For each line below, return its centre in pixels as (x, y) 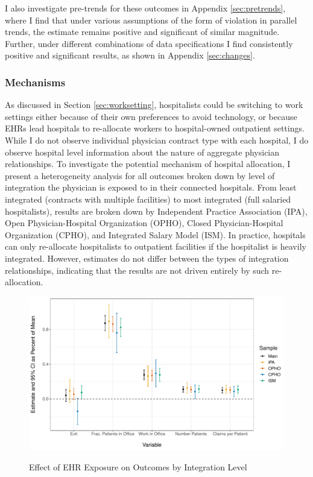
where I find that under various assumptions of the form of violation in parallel (151, 20)
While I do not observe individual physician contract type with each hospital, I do (157, 140)
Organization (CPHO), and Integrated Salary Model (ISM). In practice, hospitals (155, 234)
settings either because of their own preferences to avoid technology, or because (151, 116)
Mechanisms (35, 82)
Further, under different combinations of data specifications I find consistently (149, 43)
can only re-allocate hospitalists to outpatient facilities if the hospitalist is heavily (156, 246)
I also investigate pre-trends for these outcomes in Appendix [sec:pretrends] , (145, 8)
